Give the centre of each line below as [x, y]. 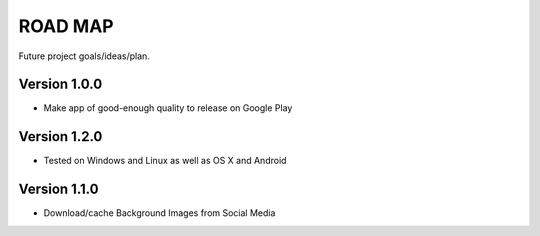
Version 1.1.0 [58, 189]
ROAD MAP [66, 26]
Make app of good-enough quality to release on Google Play [168, 108]
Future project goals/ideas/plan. [84, 56]
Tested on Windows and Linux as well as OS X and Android [165, 161]
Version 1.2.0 [60, 136]
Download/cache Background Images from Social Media [159, 213]
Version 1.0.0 [60, 84]
